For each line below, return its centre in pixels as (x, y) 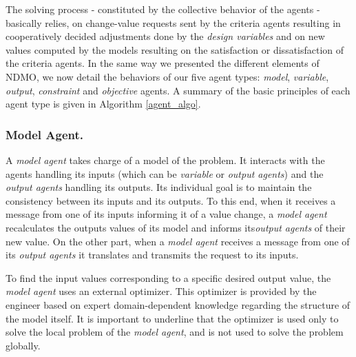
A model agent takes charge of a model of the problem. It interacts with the (165, 160)
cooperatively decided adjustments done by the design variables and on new (165, 36)
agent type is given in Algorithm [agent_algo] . (103, 104)
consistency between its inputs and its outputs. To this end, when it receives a (171, 200)
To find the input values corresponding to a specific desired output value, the (168, 277)
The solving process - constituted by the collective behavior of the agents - (163, 9)
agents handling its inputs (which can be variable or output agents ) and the (165, 173)
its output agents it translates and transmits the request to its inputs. (152, 255)
